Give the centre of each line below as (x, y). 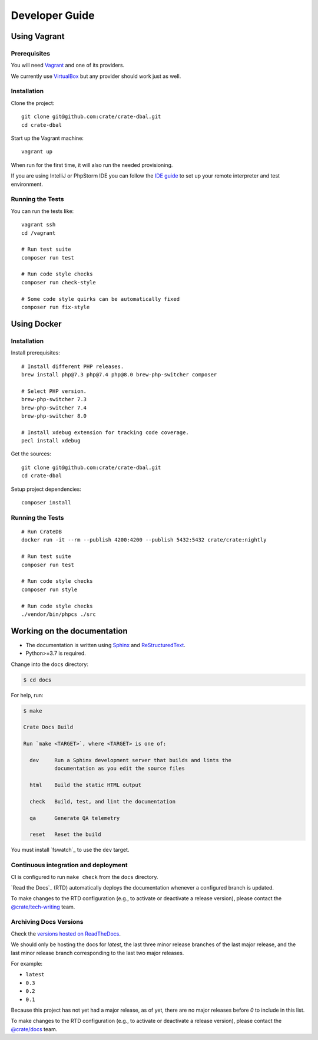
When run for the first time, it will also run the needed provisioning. (92, 165)
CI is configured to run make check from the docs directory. (85, 877)
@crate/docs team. (34, 1029)
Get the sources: (31, 454)
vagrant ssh (39, 225)
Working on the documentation (69, 631)
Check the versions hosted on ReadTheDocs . (66, 934)
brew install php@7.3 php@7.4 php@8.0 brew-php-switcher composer (119, 374)
